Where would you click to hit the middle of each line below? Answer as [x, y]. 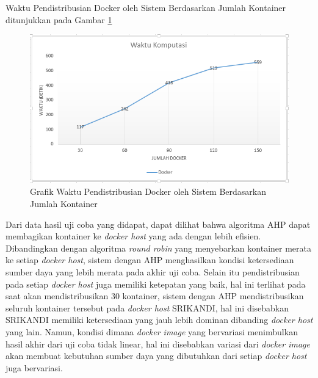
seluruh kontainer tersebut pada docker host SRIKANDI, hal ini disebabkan [147, 307]
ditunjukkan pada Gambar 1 [59, 19]
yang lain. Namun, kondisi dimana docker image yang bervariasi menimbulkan [152, 331]
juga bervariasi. [34, 367]
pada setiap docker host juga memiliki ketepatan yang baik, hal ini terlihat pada [156, 284]
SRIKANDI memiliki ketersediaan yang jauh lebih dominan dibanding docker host [159, 320]
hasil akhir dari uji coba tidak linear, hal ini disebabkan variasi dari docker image [158, 343]
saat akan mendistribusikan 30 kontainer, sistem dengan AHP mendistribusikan [155, 296]
